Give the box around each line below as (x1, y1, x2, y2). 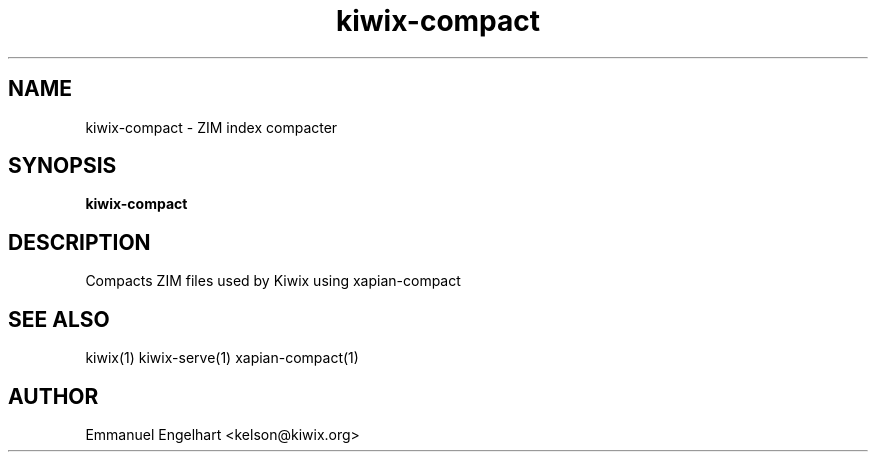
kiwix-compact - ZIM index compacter (85, 118, 338, 136)
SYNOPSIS (8, 153, 117, 179)
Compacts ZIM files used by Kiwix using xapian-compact (85, 272, 461, 290)
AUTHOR (8, 383, 99, 409)
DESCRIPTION (8, 229, 151, 255)
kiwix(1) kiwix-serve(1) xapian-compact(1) (85, 349, 359, 367)
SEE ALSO (8, 306, 110, 332)
